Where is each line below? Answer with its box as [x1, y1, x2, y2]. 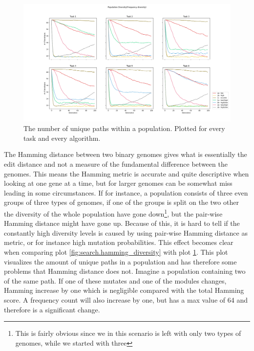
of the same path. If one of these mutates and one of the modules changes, [4, 275, 227, 285]
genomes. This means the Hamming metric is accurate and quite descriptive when [4, 168, 249, 178]
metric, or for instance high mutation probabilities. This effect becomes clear [4, 237, 233, 247]
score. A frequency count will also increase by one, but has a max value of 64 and [4, 294, 248, 305]
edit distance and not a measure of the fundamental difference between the [4, 158, 228, 169]
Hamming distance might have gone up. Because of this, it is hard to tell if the [4, 218, 240, 228]
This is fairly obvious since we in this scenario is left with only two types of [15, 328, 241, 338]
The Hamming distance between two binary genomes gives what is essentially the [4, 149, 247, 159]
